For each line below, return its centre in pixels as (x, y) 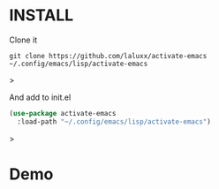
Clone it (23, 40)
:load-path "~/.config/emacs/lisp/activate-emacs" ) (114, 121)
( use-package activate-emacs (63, 113)
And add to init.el (40, 97)
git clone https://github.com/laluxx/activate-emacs (108, 56)
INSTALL (42, 15)
